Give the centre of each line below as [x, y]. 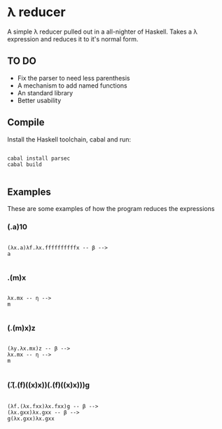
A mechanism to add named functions [72, 86]
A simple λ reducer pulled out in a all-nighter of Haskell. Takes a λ [103, 32]
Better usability [39, 100]
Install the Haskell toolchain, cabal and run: [69, 139]
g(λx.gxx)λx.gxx [31, 418]
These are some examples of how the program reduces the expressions [111, 209]
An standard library [45, 93]
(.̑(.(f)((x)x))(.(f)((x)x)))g [48, 385]
